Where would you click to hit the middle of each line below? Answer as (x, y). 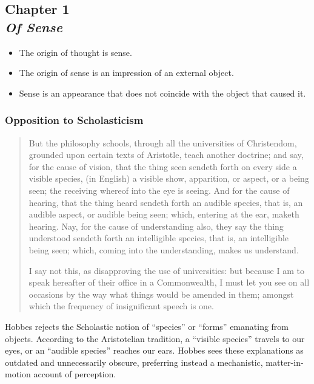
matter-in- (285, 362)
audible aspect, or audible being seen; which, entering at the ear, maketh (164, 214)
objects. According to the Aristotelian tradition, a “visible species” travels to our (155, 338)
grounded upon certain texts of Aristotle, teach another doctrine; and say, (166, 155)
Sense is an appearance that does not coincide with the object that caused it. (162, 93)
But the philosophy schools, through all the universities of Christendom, (163, 142)
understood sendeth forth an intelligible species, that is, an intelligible (159, 238)
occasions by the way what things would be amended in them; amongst (161, 294)
